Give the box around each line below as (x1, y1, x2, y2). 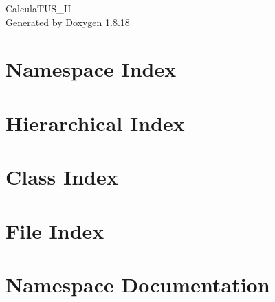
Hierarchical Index (5, 108, 185, 137)
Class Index (5, 163, 118, 191)
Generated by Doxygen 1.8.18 (5, 14, 130, 29)
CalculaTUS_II (5, 1, 71, 15)
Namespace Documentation (5, 270, 270, 298)
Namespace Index (5, 55, 177, 83)
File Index (5, 216, 104, 244)
